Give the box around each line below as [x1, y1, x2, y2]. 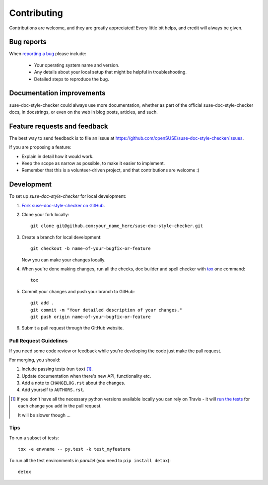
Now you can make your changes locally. [21, 256, 106, 263]
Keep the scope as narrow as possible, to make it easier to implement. [21, 161, 165, 166]
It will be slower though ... [18, 412, 70, 418]
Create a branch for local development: [21, 234, 102, 240]
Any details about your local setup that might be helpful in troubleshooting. [34, 69, 187, 75]
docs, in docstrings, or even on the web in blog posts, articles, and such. [9, 109, 158, 115]
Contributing [9, 7, 63, 18]
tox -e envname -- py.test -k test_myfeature [18, 446, 131, 452]
